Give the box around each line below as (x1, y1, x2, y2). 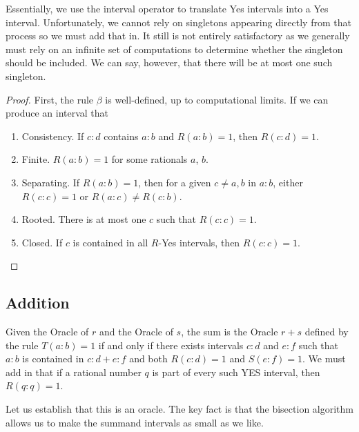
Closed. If (21, 235, 63, 249)
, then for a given (138, 175, 211, 189)
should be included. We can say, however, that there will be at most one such (6, 55, 333, 70)
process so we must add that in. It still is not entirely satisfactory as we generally (6, 28, 350, 43)
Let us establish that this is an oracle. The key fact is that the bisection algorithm (6, 402, 353, 416)
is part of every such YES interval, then (152, 364, 320, 379)
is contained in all (72, 235, 148, 249)
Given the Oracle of (6, 324, 89, 339)
